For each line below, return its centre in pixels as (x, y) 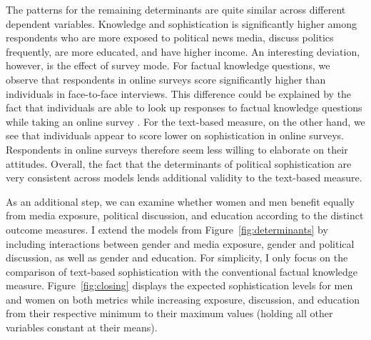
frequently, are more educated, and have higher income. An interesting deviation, (183, 51)
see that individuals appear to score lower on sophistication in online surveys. (175, 135)
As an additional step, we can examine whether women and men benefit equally (181, 201)
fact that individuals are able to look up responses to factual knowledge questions (184, 107)
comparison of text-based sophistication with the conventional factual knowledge (182, 271)
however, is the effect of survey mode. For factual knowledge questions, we (168, 65)
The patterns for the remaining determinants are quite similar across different (176, 9)
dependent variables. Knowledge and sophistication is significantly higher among (182, 23)
